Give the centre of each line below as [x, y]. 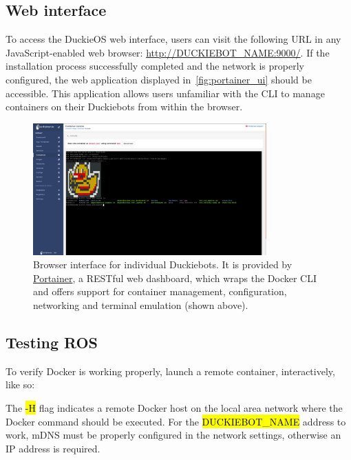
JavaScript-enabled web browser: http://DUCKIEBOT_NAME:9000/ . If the [168, 52]
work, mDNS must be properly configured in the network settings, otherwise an [173, 435]
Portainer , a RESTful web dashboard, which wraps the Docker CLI [175, 278]
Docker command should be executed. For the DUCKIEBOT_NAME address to [176, 421]
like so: [20, 384]
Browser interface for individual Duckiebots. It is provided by [163, 264]
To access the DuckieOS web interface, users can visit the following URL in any [173, 39]
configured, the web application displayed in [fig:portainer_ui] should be [159, 79]
